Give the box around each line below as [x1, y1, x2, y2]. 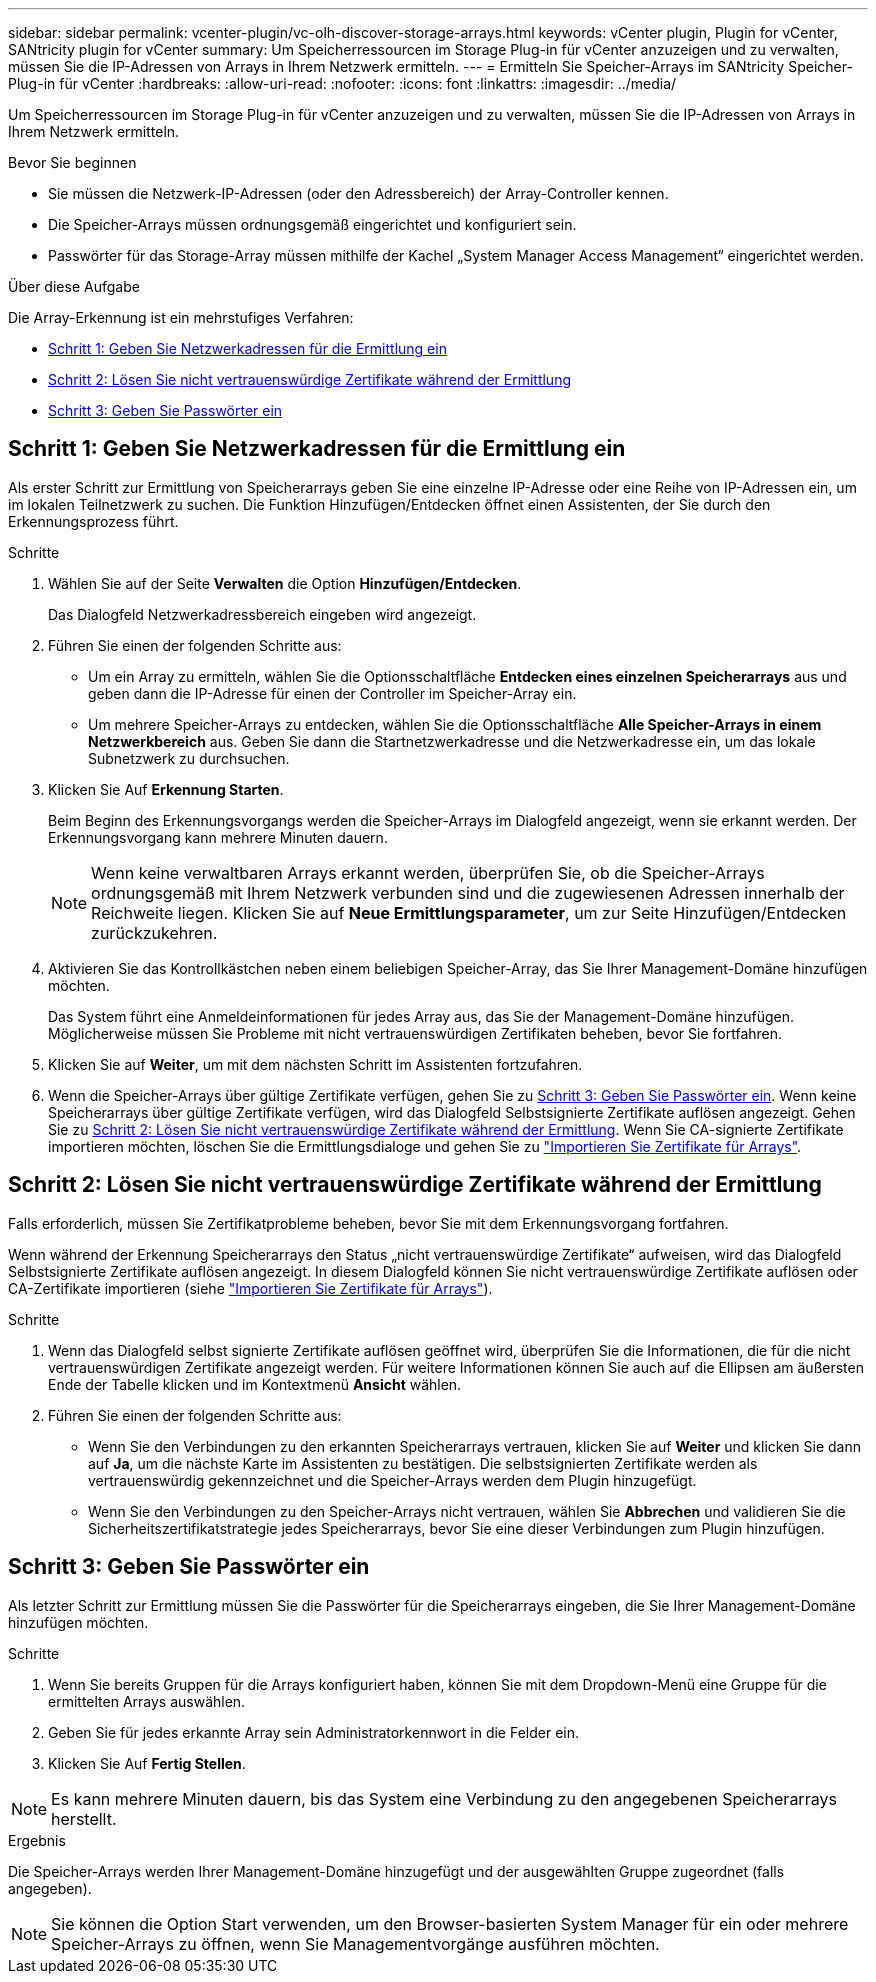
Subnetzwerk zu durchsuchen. [88, 749, 290, 767]
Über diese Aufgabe [8, 278, 140, 295]
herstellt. [51, 1808, 117, 1829]
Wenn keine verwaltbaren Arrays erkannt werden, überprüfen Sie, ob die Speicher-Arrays [91, 862, 765, 883]
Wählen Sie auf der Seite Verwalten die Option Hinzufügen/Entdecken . [48, 574, 522, 592]
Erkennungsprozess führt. [8, 512, 179, 530]
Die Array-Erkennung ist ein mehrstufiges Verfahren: [8, 309, 354, 326]
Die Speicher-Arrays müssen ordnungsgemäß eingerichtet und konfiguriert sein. [48, 216, 577, 233]
